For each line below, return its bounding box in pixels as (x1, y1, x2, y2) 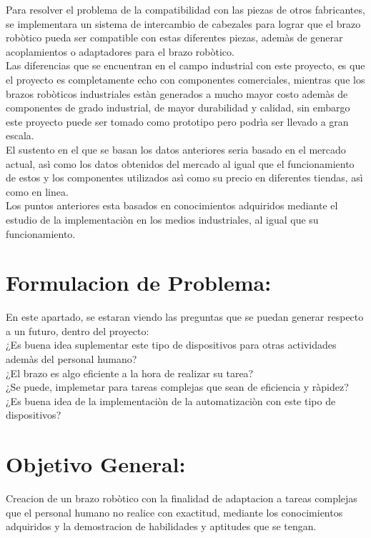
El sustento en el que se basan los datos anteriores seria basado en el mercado (6, 141, 346, 156)
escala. (6, 128, 34, 143)
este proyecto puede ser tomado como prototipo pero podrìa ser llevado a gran (6, 114, 349, 129)
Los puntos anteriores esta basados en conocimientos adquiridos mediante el (6, 198, 338, 213)
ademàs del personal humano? (6, 352, 137, 366)
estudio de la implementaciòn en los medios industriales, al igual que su (6, 211, 319, 226)
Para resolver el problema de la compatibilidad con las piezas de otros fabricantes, (6, 2, 365, 16)
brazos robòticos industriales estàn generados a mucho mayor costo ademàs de (6, 86, 348, 101)
